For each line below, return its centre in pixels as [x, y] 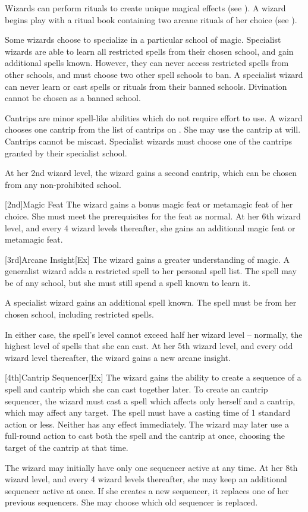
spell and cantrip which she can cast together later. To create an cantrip [136, 389]
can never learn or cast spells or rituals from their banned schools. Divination [146, 86]
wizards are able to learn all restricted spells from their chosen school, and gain [149, 51]
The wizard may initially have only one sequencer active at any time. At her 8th [151, 467]
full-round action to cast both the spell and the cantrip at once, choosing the [145, 436]
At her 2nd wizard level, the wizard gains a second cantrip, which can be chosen [151, 173]
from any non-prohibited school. [63, 184]
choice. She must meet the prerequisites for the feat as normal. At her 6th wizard [153, 216]
